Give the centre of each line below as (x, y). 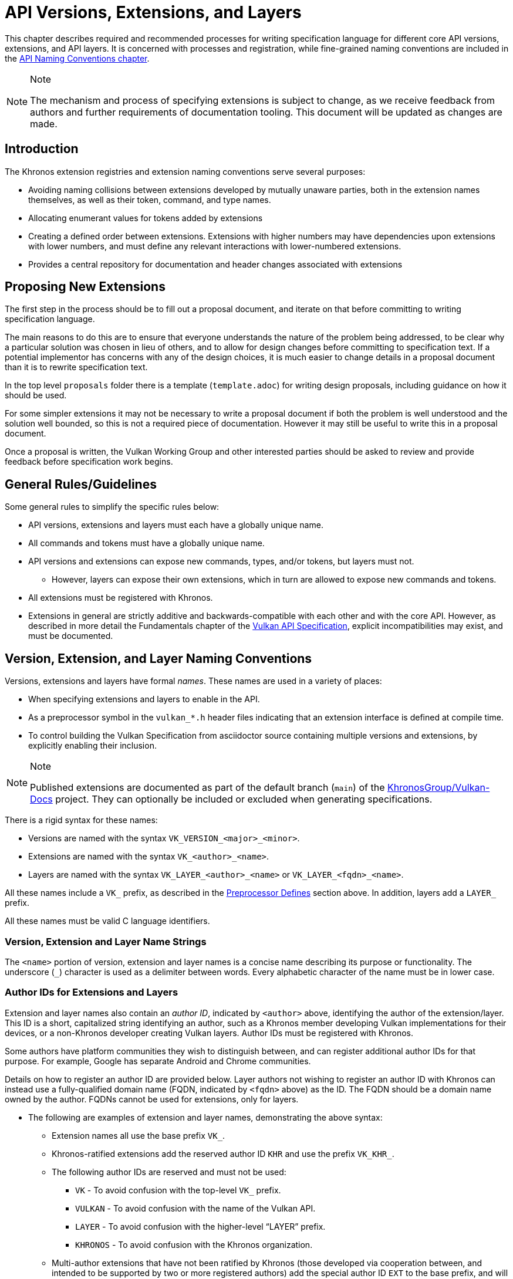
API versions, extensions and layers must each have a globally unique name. (176, 525)
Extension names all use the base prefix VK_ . (139, 1135)
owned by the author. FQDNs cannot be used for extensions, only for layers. (152, 1099)
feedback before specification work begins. (89, 462)
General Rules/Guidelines (81, 484)
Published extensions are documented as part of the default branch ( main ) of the (207, 788)
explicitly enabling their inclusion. (92, 746)
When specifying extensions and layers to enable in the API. (144, 699)
